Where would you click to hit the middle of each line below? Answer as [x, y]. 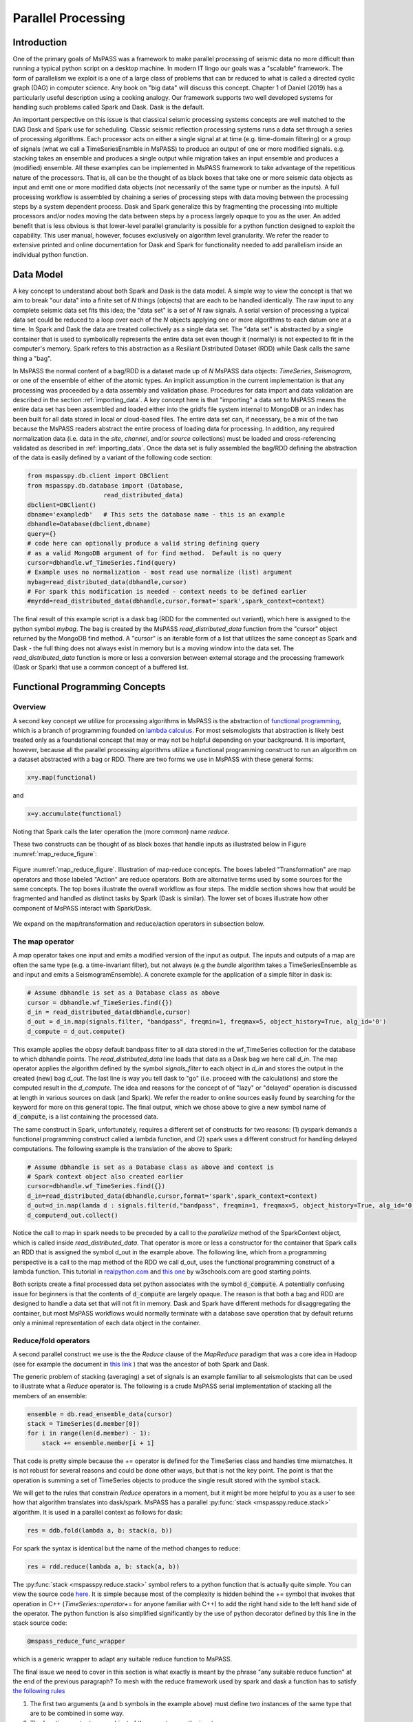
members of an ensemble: [50, 1396]
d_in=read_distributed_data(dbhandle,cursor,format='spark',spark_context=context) [172, 1196]
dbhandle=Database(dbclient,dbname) [89, 524]
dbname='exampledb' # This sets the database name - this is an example [156, 514]
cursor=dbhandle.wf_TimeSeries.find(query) [102, 562]
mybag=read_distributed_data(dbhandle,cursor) [107, 582]
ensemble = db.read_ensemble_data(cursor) [100, 1414]
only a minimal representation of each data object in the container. [107, 1323]
